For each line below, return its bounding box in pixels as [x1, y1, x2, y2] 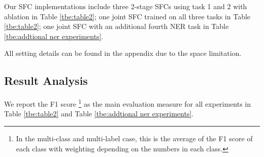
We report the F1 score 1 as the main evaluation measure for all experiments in [4, 97, 251, 109]
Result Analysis [4, 73, 88, 88]
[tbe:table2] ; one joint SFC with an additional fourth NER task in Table [4, 21, 229, 32]
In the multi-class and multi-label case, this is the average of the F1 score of [16, 133, 253, 144]
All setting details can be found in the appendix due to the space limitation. [4, 48, 242, 58]
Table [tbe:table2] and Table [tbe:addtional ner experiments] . [4, 108, 194, 119]
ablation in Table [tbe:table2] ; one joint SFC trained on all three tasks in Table [4, 11, 251, 21]
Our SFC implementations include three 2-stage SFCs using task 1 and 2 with [4, 1, 247, 11]
